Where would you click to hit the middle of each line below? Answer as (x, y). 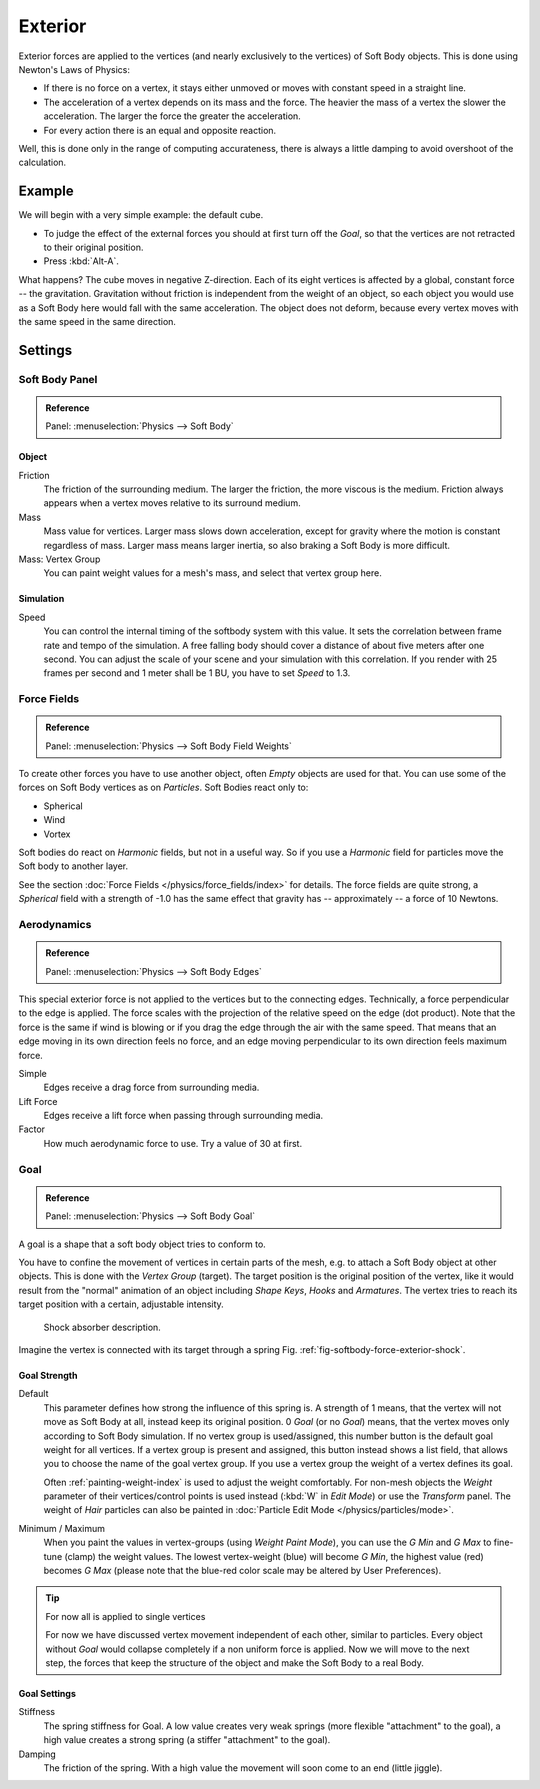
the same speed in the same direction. (97, 321)
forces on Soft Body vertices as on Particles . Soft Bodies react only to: (163, 787)
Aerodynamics (55, 924)
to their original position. (93, 247)
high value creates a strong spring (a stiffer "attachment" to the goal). (187, 1740)
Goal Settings (47, 1693)
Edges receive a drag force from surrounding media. (151, 1087)
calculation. (42, 162)
